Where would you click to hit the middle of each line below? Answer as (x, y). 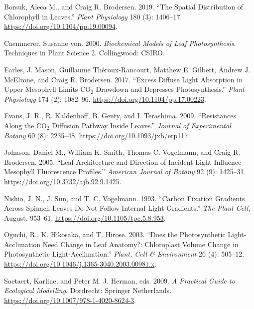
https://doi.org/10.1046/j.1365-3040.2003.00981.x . (80, 264)
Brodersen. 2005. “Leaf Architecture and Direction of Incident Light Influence (123, 161)
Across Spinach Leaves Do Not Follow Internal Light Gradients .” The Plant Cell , (127, 208)
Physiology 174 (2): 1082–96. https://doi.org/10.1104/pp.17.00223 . (105, 99)
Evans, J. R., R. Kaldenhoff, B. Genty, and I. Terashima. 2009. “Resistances (120, 116)
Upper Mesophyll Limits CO (48, 89)
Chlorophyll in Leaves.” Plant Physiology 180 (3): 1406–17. (93, 16)
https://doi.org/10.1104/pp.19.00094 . (61, 26)
